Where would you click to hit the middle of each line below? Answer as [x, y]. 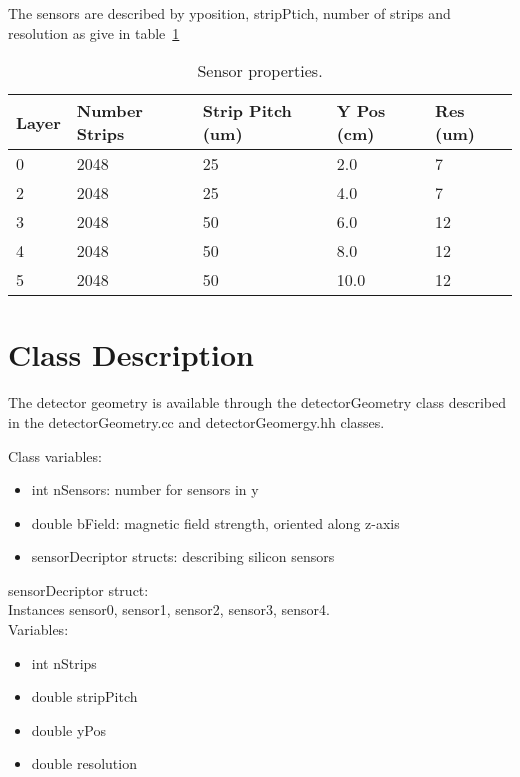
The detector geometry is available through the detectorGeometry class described [257, 402]
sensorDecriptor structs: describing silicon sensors [183, 556]
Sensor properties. [260, 71]
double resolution [84, 763]
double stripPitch [84, 696]
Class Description [131, 354]
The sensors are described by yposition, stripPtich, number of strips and [229, 13]
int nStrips [64, 662]
